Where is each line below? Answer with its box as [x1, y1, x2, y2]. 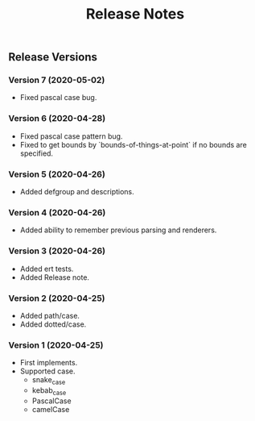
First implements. [19, 358, 78, 368]
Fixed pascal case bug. [19, 93, 97, 102]
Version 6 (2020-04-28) [8, 113, 106, 124]
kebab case [31, 386, 67, 397]
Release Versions [8, 50, 98, 65]
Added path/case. [19, 311, 80, 320]
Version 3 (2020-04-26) [8, 245, 106, 256]
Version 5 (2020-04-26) [8, 169, 106, 180]
